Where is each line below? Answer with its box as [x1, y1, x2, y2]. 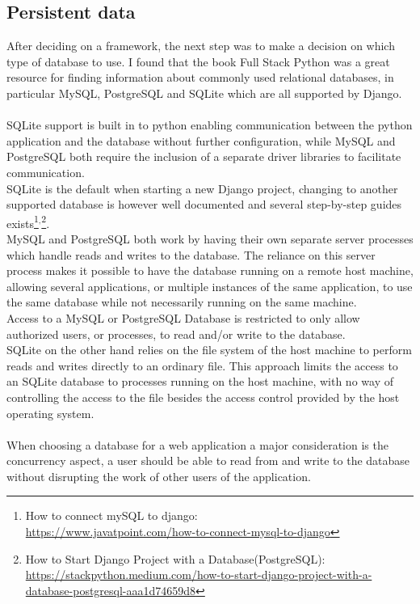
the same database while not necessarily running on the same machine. [6, 294, 357, 310]
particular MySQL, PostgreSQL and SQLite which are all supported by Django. [6, 84, 402, 101]
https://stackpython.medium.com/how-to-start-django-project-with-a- [25, 566, 372, 583]
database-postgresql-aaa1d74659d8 [25, 581, 196, 598]
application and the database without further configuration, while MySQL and [6, 132, 396, 149]
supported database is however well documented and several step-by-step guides [6, 196, 402, 213]
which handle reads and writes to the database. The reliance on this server [6, 246, 376, 263]
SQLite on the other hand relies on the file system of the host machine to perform [6, 341, 412, 358]
